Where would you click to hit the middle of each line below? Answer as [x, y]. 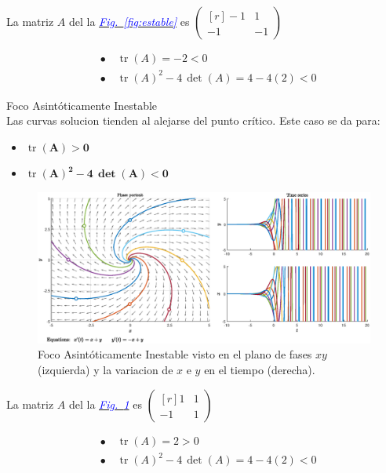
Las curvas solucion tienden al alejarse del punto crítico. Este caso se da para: [193, 120]
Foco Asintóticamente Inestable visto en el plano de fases [175, 354]
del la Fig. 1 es [105, 404]
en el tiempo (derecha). [260, 370]
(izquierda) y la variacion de [106, 370]
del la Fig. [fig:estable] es [129, 21]
